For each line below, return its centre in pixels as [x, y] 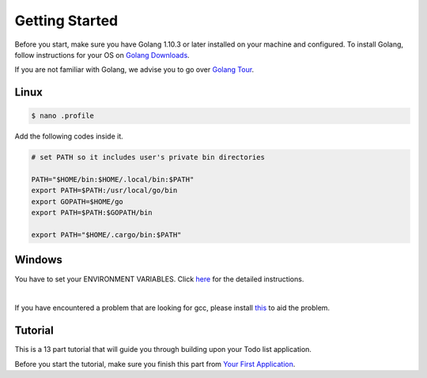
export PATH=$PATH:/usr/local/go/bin [104, 191]
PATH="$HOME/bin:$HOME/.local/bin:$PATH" [113, 180]
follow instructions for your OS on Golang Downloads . [102, 55]
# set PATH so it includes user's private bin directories [148, 157]
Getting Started [66, 21]
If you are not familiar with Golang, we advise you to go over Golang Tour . [134, 70]
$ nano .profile [63, 116]
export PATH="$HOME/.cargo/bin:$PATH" [106, 235]
